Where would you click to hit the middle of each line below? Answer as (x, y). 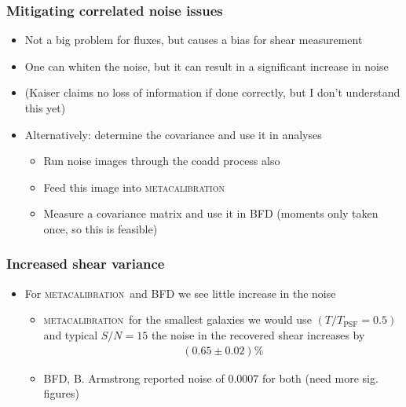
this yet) (45, 108)
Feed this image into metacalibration (134, 187)
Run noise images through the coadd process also (162, 161)
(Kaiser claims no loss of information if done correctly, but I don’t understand (212, 92)
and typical (71, 334)
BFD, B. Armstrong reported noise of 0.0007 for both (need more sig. (211, 378)
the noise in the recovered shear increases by (258, 334)
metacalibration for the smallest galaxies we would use (177, 319)
